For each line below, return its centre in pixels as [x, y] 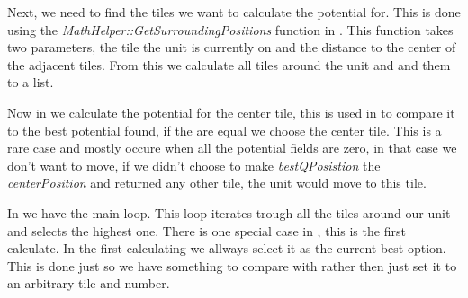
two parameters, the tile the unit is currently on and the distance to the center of [232, 47]
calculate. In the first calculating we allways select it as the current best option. [227, 248]
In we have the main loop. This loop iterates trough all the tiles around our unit [229, 212]
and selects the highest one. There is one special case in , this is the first [207, 230]
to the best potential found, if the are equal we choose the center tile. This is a [225, 130]
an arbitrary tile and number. [89, 283]
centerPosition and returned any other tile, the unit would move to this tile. [217, 183]
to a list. [31, 82]
